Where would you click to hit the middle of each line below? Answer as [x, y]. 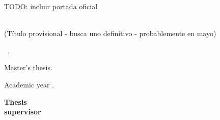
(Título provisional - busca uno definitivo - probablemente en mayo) [110, 33]
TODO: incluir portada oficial [51, 6]
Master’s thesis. [28, 67]
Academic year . [29, 84]
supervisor [23, 112]
